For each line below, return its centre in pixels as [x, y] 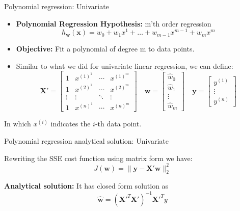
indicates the [71, 124]
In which [18, 124]
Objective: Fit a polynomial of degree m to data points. [105, 49]
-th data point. [118, 124]
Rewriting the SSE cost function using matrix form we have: [98, 158]
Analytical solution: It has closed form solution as [86, 186]
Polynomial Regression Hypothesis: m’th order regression [114, 23]
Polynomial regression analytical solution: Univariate [86, 140]
